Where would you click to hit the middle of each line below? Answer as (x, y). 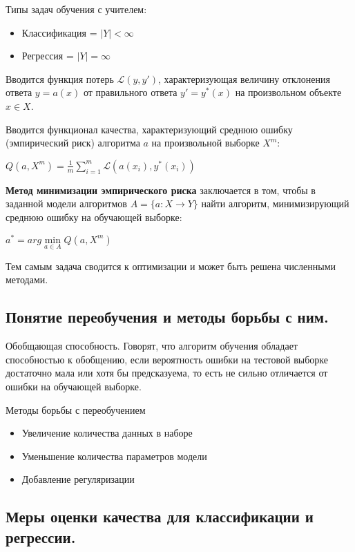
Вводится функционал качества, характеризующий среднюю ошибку (149, 129)
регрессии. (41, 536)
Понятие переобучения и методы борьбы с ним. (167, 317)
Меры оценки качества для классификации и (160, 516)
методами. (27, 279)
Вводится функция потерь (60, 78)
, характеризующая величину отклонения (244, 78)
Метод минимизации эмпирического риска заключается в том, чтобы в (161, 190)
